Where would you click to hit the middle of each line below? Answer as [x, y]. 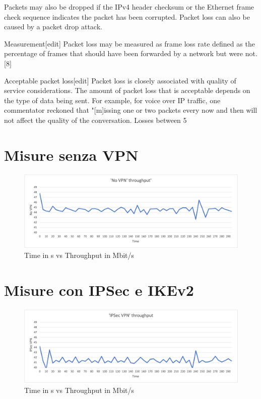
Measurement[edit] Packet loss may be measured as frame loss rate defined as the [129, 43]
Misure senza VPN [71, 154]
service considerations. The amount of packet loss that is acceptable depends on [127, 90]
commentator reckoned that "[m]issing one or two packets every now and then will [131, 110]
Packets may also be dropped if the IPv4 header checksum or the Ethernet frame [129, 7]
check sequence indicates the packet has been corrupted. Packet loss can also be [127, 16]
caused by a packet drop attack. [53, 27]
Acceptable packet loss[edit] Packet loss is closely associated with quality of [120, 80]
